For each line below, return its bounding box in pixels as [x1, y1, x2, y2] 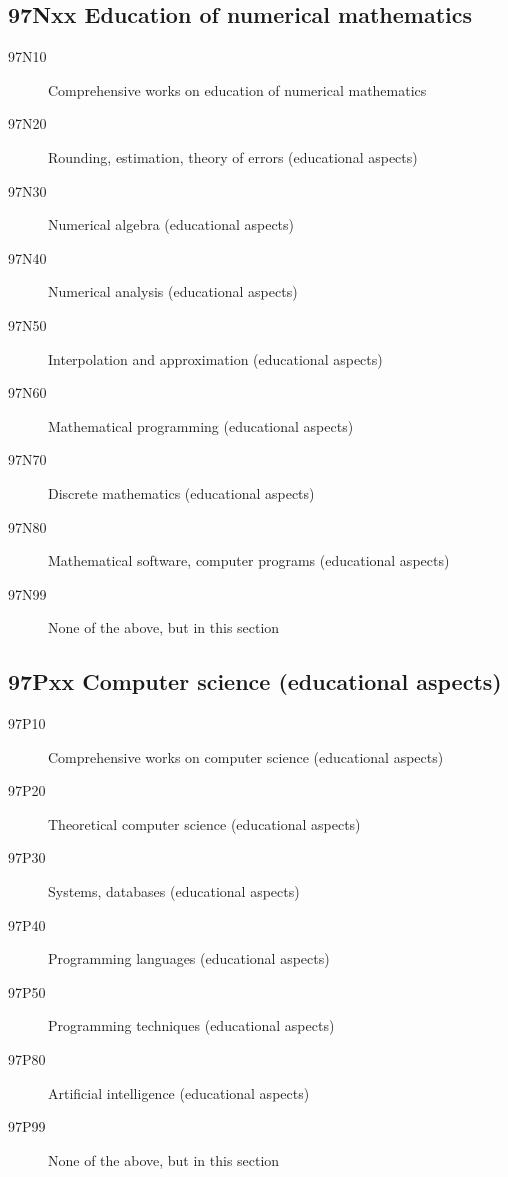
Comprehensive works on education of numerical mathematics [48, 79, 427, 100]
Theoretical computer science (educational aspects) [48, 813, 361, 834]
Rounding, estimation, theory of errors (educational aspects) [48, 146, 418, 167]
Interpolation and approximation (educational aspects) [48, 348, 383, 369]
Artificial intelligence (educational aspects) [48, 1082, 310, 1103]
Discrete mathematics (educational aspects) [48, 482, 315, 503]
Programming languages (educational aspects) [48, 948, 330, 969]
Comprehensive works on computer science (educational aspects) [48, 746, 444, 767]
